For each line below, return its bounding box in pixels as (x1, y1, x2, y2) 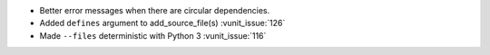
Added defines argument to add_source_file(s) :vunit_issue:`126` (39, 18, 286, 29)
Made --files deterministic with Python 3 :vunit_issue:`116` (39, 30, 267, 41)
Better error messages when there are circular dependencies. (39, 5, 270, 15)
